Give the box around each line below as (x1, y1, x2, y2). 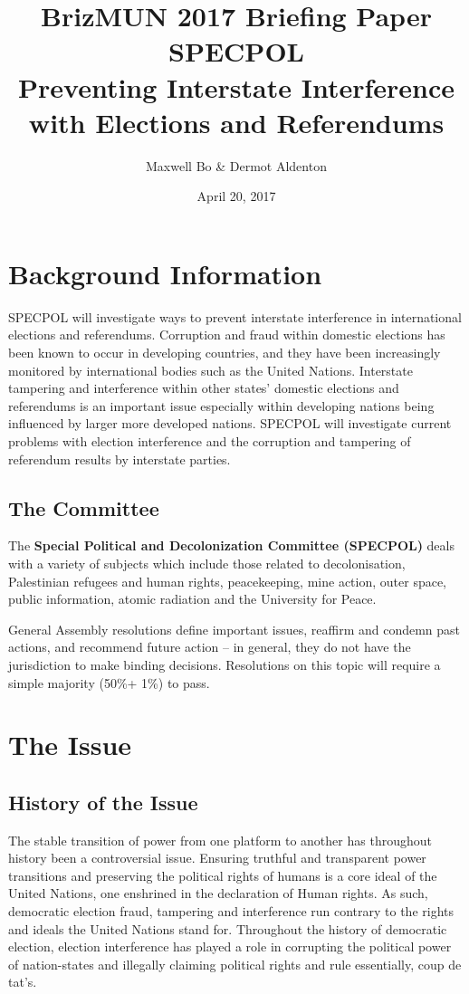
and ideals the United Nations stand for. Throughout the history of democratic (8, 919, 447, 938)
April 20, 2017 (196, 186, 276, 205)
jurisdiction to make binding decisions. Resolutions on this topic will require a (8, 655, 441, 674)
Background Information (8, 254, 322, 292)
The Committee (8, 493, 159, 521)
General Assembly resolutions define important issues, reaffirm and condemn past (8, 619, 461, 638)
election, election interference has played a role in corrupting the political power (8, 937, 452, 956)
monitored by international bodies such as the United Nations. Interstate (8, 360, 413, 379)
